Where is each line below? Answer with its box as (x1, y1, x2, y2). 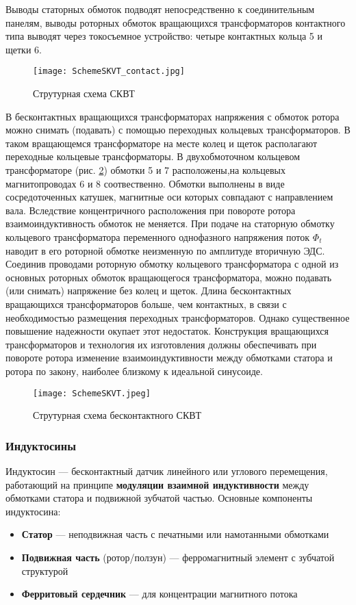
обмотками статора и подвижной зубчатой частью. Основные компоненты (5, 491, 313, 505)
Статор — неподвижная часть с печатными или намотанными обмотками (21, 527, 329, 541)
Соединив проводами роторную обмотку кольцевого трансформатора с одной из (5, 257, 339, 271)
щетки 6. (5, 42, 42, 56)
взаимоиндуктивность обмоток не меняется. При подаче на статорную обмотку (5, 216, 335, 231)
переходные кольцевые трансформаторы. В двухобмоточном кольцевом (5, 149, 301, 164)
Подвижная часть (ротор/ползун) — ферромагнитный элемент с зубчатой (21, 550, 335, 564)
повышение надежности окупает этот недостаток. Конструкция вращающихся (5, 324, 329, 338)
